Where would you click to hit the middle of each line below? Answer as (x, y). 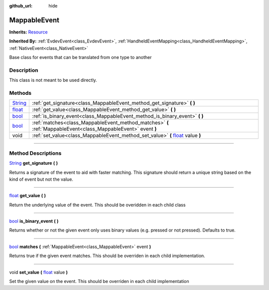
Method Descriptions (35, 153)
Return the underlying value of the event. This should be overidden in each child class (97, 205)
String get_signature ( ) (34, 163)
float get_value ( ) (28, 196)
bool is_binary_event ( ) (34, 221)
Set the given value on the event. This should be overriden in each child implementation (99, 282)
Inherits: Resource (28, 32)
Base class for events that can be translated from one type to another (80, 57)
